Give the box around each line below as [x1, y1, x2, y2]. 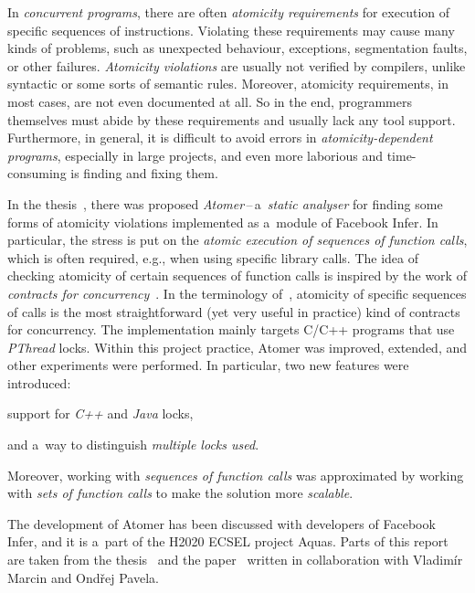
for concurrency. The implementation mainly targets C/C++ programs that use [7, 320, 455, 339]
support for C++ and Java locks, [7, 404, 194, 423]
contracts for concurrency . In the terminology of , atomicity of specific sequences [7, 283, 467, 302]
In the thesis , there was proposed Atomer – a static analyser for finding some [7, 194, 443, 213]
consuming [7, 164, 67, 183]
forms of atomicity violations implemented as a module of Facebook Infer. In [7, 212, 438, 231]
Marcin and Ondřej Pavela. [7, 567, 159, 587]
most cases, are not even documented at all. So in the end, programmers [7, 91, 412, 111]
